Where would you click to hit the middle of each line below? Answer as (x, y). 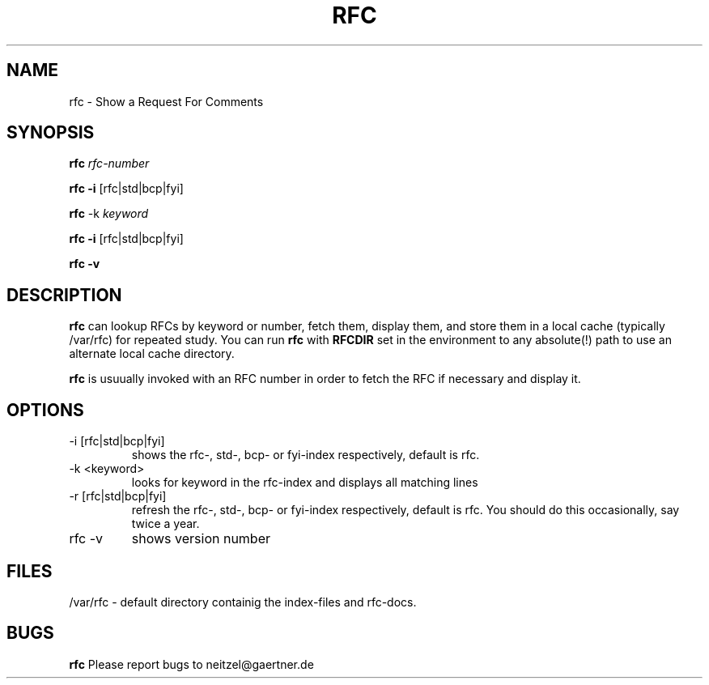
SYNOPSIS (51, 133)
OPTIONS (45, 410)
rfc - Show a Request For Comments (166, 101)
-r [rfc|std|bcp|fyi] (118, 496)
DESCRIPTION (64, 295)
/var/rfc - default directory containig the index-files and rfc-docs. (243, 602)
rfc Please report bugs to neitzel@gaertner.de (191, 664)
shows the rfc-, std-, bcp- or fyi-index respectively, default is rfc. (306, 455)
